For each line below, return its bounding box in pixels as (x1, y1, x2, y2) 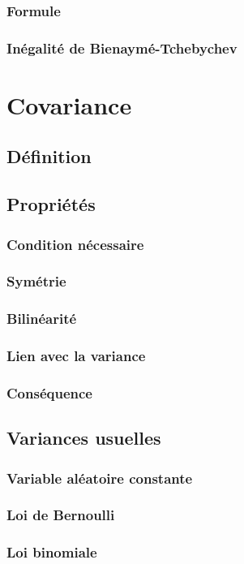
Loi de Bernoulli (6, 505, 115, 525)
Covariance (6, 88, 132, 121)
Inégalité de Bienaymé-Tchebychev (6, 37, 238, 58)
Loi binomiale (6, 542, 97, 562)
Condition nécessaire (6, 234, 144, 254)
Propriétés (6, 192, 96, 217)
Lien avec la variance (6, 346, 146, 366)
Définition (6, 144, 92, 169)
